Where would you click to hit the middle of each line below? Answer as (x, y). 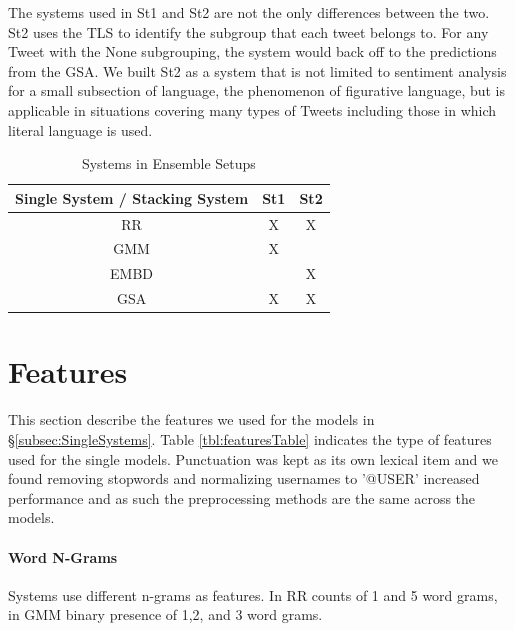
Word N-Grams (63, 556)
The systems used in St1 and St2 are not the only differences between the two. (249, 12)
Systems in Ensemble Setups (168, 163)
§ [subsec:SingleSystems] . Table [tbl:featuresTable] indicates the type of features (250, 438)
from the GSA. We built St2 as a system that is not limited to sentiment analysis (257, 70)
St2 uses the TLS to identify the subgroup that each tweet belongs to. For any (248, 31)
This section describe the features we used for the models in (191, 419)
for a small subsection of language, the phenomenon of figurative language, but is (257, 90)
